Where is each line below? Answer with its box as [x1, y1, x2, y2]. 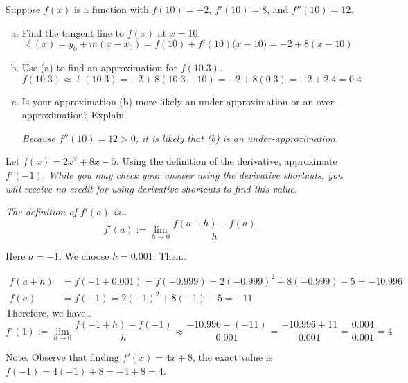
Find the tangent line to [21, 25, 125, 39]
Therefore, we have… [6, 305, 92, 320]
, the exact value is [193, 350, 273, 364]
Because [21, 130, 55, 145]
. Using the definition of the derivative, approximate [116, 154, 337, 168]
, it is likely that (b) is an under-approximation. [135, 130, 339, 145]
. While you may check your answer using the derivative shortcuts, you [42, 167, 343, 181]
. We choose [59, 248, 109, 262]
